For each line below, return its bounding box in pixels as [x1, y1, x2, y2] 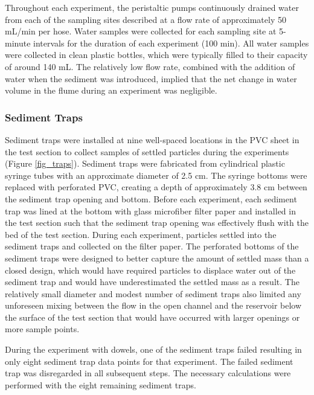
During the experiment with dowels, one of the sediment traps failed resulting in [5, 343, 302, 356]
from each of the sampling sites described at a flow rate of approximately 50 [5, 13, 286, 25]
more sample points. [5, 323, 80, 335]
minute [5, 36, 31, 49]
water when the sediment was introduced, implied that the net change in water [5, 72, 297, 85]
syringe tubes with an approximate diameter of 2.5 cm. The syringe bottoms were [5, 169, 307, 181]
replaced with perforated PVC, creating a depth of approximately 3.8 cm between [5, 181, 307, 193]
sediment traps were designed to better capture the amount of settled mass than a [5, 251, 309, 264]
